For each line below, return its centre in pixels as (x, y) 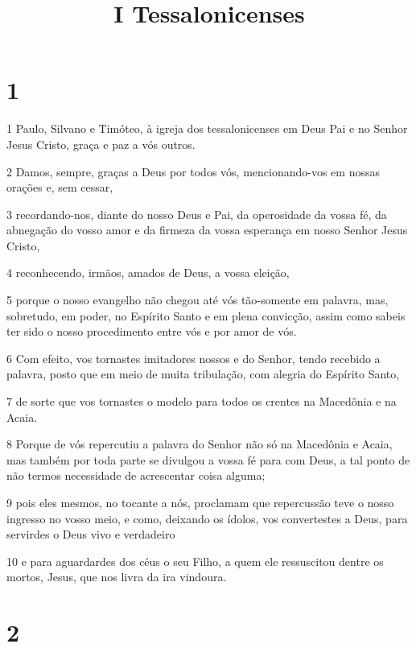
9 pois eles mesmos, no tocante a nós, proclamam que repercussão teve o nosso (200, 502)
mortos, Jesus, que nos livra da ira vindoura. (117, 577)
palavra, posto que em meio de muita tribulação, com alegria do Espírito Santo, (203, 374)
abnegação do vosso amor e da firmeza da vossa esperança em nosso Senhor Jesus (207, 230)
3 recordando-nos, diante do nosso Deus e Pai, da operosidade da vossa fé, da (197, 214)
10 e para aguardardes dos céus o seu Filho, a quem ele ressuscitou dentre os (195, 561)
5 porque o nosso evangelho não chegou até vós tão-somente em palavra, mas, (198, 300)
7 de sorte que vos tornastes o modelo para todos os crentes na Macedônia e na (202, 401)
